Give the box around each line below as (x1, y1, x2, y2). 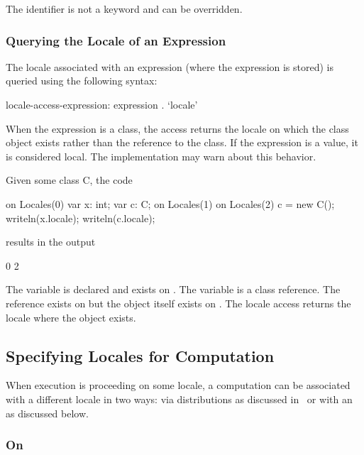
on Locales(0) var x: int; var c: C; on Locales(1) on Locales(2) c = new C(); (6, 196, 335, 211)
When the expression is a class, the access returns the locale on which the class (6, 121, 349, 136)
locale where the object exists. (6, 309, 136, 324)
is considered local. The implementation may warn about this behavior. (6, 148, 316, 163)
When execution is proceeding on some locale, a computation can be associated (6, 378, 351, 393)
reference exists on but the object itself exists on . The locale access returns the (6, 295, 351, 310)
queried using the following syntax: (6, 73, 158, 88)
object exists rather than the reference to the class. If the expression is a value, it (6, 135, 358, 150)
